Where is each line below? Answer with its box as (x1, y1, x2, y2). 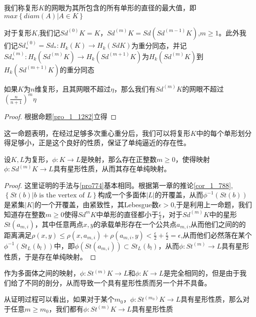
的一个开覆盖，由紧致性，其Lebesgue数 (34, 199, 159, 210)
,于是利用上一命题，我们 (174, 199, 252, 210)
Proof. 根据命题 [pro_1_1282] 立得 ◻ (4, 111, 117, 121)
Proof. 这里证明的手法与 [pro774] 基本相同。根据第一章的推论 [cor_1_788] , (4, 180, 233, 190)
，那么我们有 (114, 83, 156, 94)
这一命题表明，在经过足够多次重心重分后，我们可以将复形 (4, 127, 190, 138)
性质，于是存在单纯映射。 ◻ (4, 251, 96, 261)
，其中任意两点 (35, 219, 83, 229)
